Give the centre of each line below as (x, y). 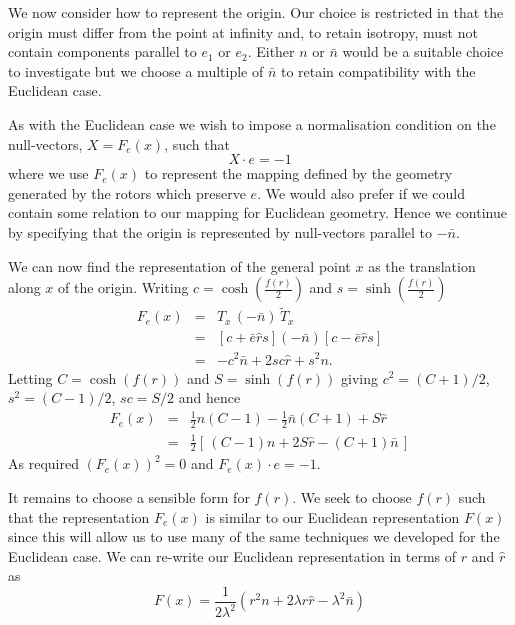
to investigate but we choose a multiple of (136, 70)
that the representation (79, 516)
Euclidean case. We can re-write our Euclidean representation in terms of (232, 555)
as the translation (422, 265)
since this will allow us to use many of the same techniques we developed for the (254, 536)
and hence (209, 397)
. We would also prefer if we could (361, 192)
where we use (48, 173)
